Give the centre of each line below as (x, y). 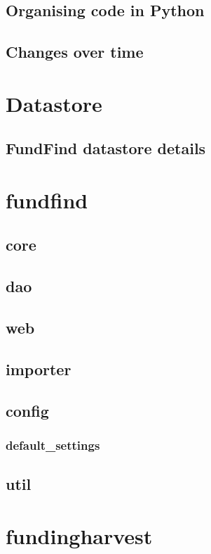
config (27, 410)
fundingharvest (79, 535)
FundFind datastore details (106, 148)
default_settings (53, 445)
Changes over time (75, 52)
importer (39, 369)
